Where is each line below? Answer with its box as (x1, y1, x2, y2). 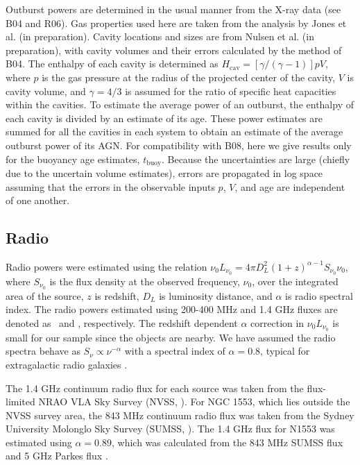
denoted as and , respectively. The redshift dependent (6, 315, 238, 330)
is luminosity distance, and (159, 288, 273, 303)
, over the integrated (252, 273, 338, 288)
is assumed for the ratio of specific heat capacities (125, 83, 336, 98)
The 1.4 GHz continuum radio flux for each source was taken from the (6, 380, 304, 395)
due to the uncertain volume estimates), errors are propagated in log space (6, 165, 323, 180)
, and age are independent (234, 179, 345, 194)
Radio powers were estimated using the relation (6, 259, 207, 273)
